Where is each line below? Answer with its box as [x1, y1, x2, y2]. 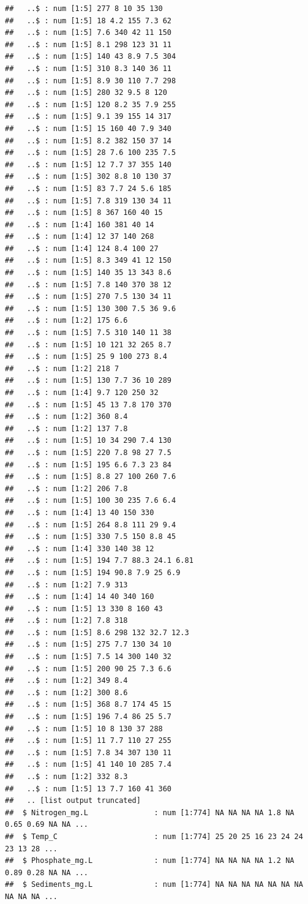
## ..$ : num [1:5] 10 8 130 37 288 [5, 724, 163, 733]
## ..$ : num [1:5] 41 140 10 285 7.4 [5, 760, 172, 769]
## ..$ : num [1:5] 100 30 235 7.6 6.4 [5, 496, 176, 505]
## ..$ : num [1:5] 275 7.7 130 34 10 [5, 640, 172, 649]
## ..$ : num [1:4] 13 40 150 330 [5, 508, 154, 517]
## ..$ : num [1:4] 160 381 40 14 [5, 220, 154, 229]
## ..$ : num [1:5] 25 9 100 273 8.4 [5, 352, 167, 361]
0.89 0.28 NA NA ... [5, 868, 89, 877]
